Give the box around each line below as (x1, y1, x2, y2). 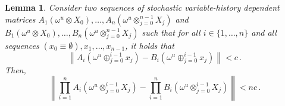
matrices (5, 13, 36, 25)
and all (251, 26, 277, 38)
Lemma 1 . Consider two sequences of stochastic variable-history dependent (5, 1, 280, 13)
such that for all (142, 26, 201, 38)
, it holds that (125, 39, 174, 51)
